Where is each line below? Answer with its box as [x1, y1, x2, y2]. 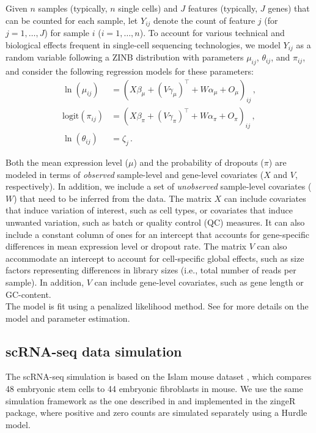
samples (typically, [38, 2, 108, 14]
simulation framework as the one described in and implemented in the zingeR [6, 394, 296, 407]
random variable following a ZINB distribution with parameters [6, 51, 244, 64]
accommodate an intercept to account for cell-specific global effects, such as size [6, 251, 304, 264]
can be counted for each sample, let [6, 13, 138, 26]
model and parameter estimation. [6, 311, 130, 324]
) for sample [44, 26, 90, 39]
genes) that [268, 2, 310, 14]
